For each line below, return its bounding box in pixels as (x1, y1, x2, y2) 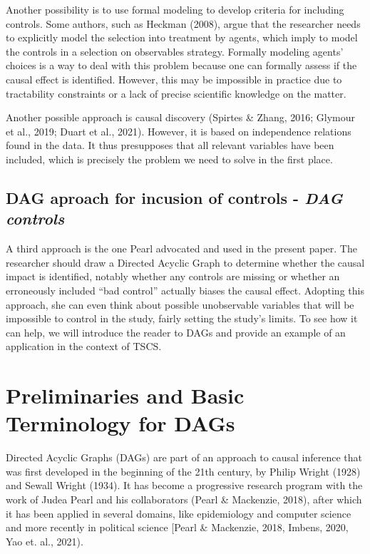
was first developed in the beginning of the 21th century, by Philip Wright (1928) (6, 463, 361, 478)
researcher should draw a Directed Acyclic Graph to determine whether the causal (6, 255, 365, 270)
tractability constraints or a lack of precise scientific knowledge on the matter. (6, 86, 346, 101)
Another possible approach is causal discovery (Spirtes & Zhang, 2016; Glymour (6, 110, 355, 125)
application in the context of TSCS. (6, 339, 162, 354)
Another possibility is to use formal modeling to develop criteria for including (6, 2, 344, 16)
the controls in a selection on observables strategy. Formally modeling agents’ (6, 43, 344, 58)
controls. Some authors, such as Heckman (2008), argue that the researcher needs (6, 16, 361, 31)
